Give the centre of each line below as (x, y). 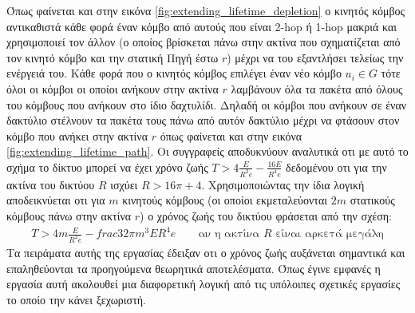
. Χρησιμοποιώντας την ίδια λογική (283, 184)
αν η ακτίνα (229, 234)
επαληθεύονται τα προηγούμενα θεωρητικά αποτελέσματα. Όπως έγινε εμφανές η (194, 268)
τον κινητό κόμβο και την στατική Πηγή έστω (113, 57)
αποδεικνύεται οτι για (56, 200)
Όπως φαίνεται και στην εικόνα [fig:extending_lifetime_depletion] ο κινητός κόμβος (206, 10)
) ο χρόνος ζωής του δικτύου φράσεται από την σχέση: (266, 216)
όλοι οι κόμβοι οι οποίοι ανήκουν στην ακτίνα (113, 88)
